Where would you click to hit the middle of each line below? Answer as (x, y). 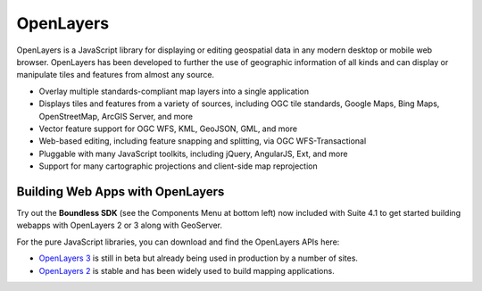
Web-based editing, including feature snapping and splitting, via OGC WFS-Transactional (203, 141)
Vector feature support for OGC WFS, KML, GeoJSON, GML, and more (168, 129)
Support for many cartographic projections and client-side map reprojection (178, 166)
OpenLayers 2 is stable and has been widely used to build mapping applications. (187, 270)
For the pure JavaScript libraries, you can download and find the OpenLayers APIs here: (178, 242)
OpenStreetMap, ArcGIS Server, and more (116, 116)
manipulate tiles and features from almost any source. (115, 75)
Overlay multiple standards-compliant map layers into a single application (174, 91)
